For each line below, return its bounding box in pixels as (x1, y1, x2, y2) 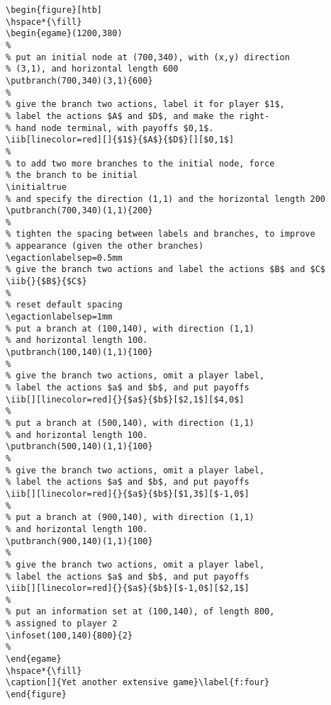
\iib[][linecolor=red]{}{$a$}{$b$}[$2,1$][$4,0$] (6, 394, 245, 405)
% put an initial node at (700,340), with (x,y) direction (6, 52, 290, 62)
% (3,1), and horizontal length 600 (6, 64, 179, 74)
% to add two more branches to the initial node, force (6, 158, 275, 169)
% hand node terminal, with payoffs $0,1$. (6, 123, 214, 133)
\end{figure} (6, 689, 67, 700)
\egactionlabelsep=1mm (6, 312, 113, 322)
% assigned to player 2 (6, 619, 118, 629)
